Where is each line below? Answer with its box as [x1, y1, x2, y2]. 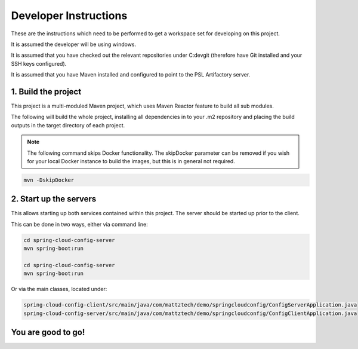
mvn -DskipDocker [23, 176, 75, 183]
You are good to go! [11, 327, 85, 338]
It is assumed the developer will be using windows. [11, 41, 137, 48]
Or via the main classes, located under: [11, 286, 107, 293]
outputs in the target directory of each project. [11, 121, 125, 128]
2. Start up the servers [11, 194, 97, 204]
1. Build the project [11, 87, 82, 97]
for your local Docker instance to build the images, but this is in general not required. [27, 157, 235, 164]
